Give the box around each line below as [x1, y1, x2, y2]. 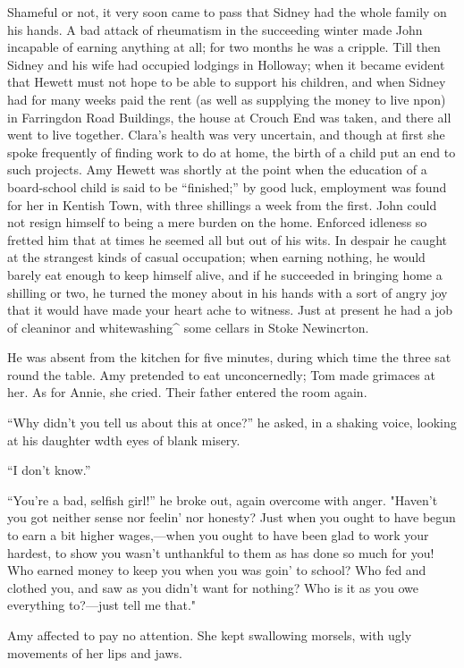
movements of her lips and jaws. [7, 643, 182, 662]
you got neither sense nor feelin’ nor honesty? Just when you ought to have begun [7, 508, 456, 527]
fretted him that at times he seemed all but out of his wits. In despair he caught [7, 230, 447, 249]
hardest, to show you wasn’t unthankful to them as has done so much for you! [7, 543, 434, 562]
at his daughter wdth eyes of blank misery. [7, 430, 240, 449]
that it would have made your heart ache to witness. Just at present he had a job [7, 300, 452, 319]
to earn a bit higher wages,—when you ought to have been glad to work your [7, 526, 429, 545]
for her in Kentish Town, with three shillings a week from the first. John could [7, 195, 437, 214]
